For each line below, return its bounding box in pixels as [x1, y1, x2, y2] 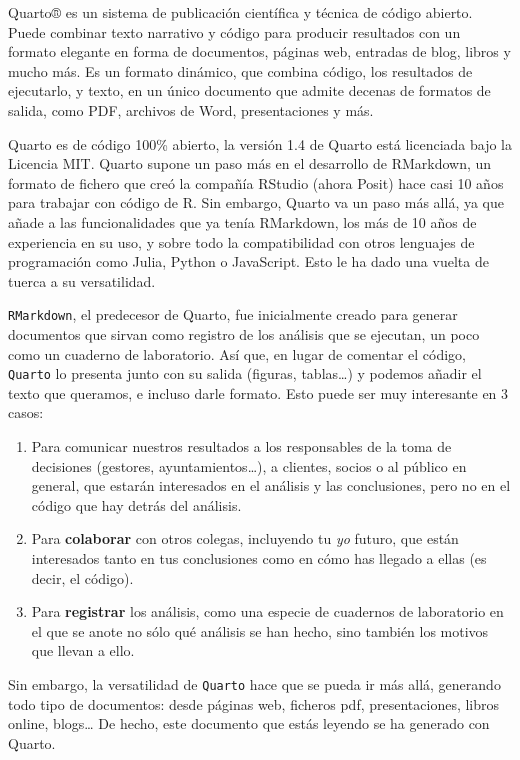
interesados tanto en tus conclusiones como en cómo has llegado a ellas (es [31, 547, 487, 568]
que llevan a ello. [31, 640, 135, 661]
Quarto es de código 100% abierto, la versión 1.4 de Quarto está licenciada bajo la [8, 133, 512, 154]
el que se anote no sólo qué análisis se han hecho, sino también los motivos [31, 620, 489, 641]
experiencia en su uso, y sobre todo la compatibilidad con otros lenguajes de [8, 231, 475, 252]
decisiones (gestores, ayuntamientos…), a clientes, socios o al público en [31, 455, 467, 476]
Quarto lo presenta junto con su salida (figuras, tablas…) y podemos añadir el [8, 363, 482, 384]
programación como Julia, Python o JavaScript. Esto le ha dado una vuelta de [8, 251, 489, 272]
